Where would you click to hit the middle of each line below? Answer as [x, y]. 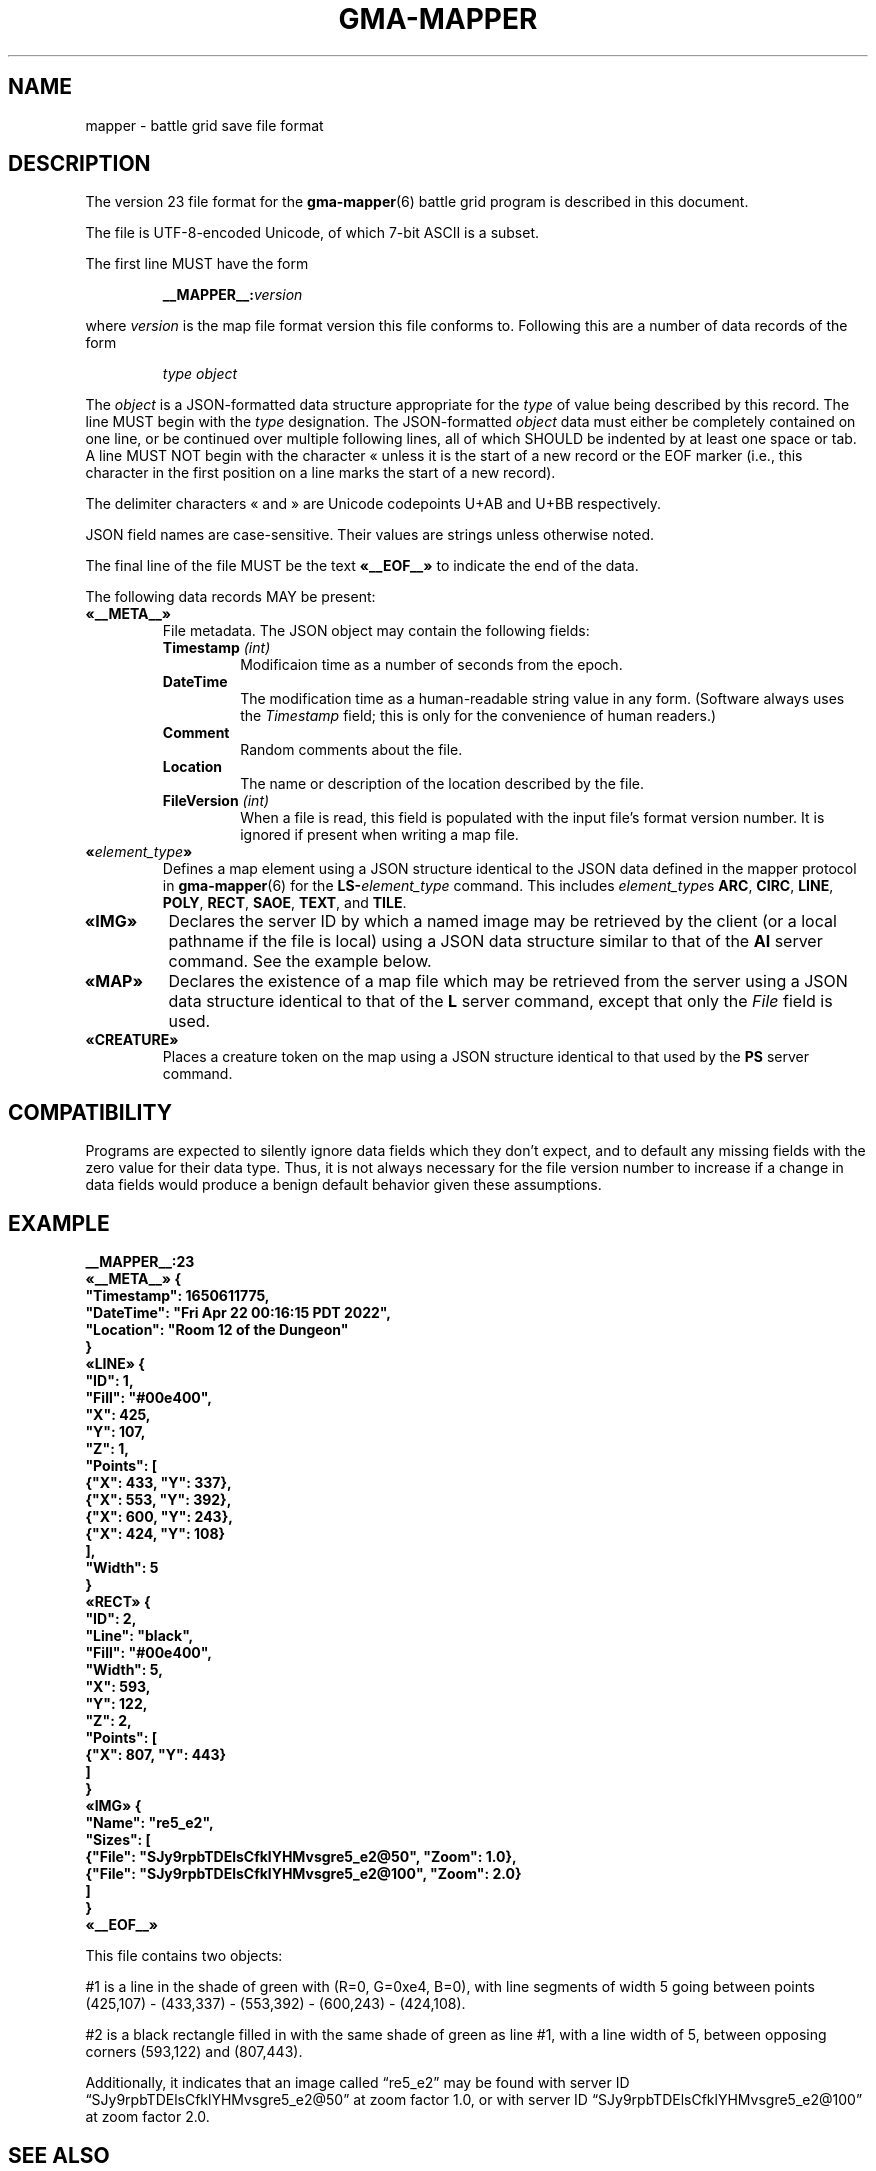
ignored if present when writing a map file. [379, 835]
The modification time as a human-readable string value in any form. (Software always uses [542, 699]
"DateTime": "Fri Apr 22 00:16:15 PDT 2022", [238, 1313]
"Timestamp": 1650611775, [177, 1296]
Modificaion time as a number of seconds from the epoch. [431, 665]
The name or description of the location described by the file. [442, 784]
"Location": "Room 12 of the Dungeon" [217, 1330]
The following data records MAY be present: [230, 597]
